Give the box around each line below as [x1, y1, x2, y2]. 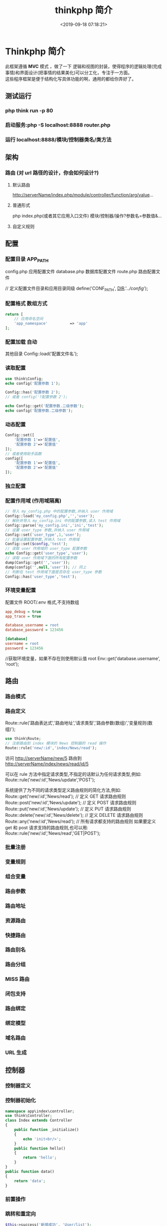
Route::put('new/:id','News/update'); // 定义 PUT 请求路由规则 [5, 806, 131, 812]
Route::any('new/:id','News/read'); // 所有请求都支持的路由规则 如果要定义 [5, 818, 156, 824]
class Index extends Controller [5, 1118, 72, 1123]
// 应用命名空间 [14, 316, 43, 322]
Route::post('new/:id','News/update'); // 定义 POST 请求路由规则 [5, 800, 137, 806]
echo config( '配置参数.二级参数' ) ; [5, 408, 73, 413]
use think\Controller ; [5, 1113, 52, 1118]
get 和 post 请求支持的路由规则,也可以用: [5, 825, 89, 831]
